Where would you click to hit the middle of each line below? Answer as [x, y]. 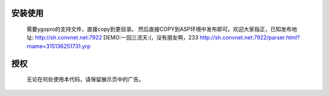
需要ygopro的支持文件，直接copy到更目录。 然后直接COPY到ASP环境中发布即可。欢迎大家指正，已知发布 [159, 29]
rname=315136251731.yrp [58, 46]
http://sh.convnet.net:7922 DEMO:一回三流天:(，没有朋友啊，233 [116, 38]
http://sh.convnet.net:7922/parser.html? [249, 38]
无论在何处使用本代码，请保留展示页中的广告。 [85, 80]
